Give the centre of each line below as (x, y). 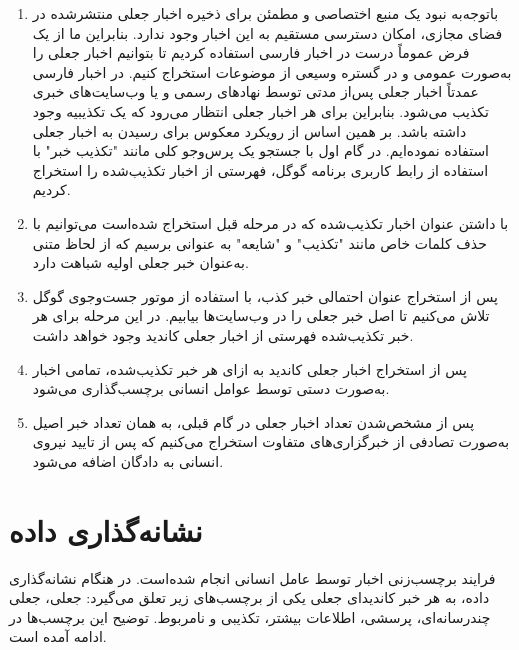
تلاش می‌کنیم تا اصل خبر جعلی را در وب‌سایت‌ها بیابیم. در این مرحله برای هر (261, 315)
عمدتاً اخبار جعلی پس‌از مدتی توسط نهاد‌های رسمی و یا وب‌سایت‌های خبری (255, 91)
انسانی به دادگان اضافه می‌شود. (128, 460)
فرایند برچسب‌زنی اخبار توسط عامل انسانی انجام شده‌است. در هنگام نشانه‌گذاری (252, 577)
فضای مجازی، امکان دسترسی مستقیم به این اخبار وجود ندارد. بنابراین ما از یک (267, 32)
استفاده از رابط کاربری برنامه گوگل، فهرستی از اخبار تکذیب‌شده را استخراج (260, 169)
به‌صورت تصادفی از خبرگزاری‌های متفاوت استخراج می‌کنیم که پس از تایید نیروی (271, 441)
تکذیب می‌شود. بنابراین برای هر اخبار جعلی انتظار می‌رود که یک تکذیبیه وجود (260, 110)
